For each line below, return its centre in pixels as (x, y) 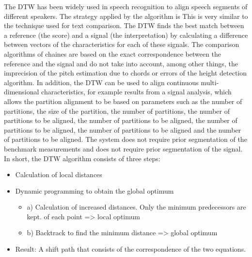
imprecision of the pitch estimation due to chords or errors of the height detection (126, 73)
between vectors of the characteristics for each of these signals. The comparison (122, 44)
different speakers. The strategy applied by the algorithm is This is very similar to (126, 16)
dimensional (22, 92)
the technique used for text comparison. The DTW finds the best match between (124, 25)
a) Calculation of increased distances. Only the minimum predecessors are (136, 207)
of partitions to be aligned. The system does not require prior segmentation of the (126, 139)
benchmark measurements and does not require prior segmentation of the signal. (123, 148)
